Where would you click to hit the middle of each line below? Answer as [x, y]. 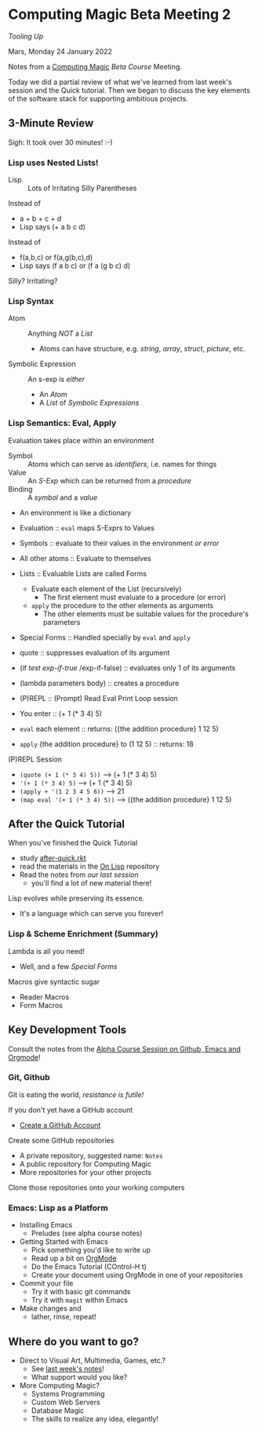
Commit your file [46, 1283]
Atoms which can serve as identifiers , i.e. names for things [122, 464]
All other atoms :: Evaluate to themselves [85, 558]
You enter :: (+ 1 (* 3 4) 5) [61, 714]
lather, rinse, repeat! [64, 1317]
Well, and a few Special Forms [68, 966]
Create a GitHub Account [60, 1125]
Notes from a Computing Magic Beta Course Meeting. [95, 66]
